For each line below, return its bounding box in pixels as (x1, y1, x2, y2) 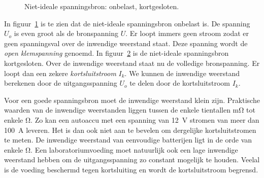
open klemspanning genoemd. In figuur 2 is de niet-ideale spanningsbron (4, 48, 229, 58)
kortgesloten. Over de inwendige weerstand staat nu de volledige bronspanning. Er (4, 57, 260, 68)
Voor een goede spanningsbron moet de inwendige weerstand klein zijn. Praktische (4, 94, 260, 105)
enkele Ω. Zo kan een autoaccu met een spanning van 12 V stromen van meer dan (4, 114, 259, 125)
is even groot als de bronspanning (14, 28, 119, 39)
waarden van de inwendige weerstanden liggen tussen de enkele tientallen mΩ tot (4, 104, 255, 115)
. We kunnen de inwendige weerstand (124, 67, 240, 78)
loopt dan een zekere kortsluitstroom (4, 67, 116, 78)
